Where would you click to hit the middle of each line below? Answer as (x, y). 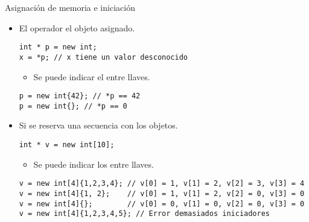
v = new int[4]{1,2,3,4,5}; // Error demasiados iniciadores (145, 214)
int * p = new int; (58, 47)
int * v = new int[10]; (67, 145)
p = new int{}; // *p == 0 (73, 106)
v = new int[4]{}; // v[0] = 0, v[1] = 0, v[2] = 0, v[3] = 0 (162, 204)
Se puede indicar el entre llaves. (92, 76)
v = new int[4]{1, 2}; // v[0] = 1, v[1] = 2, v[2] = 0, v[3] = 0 (162, 193)
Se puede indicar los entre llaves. (94, 164)
